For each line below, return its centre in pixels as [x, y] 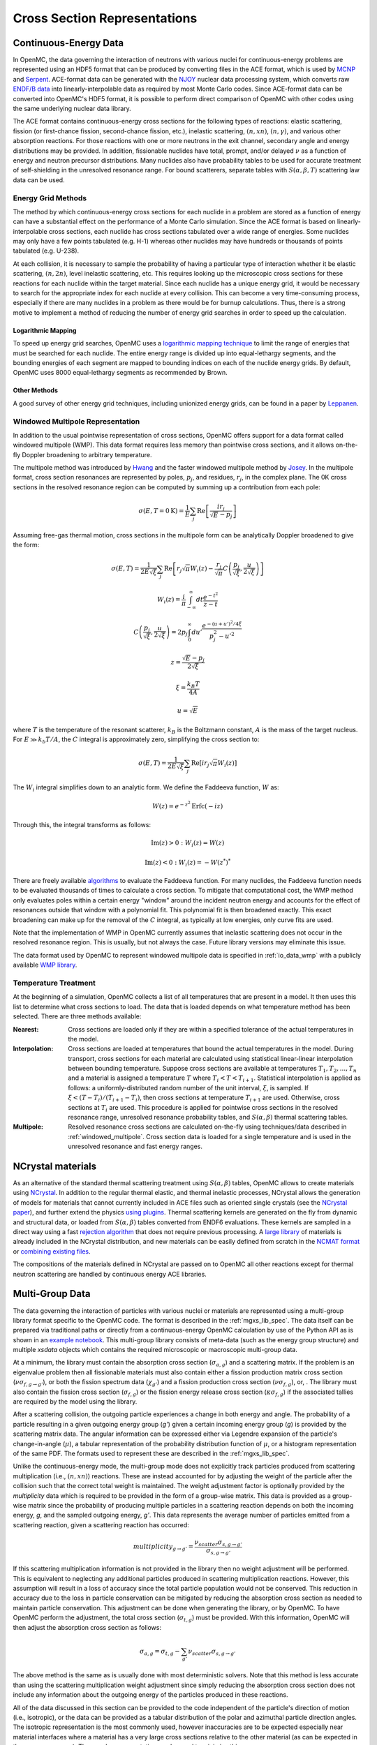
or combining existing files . [52, 1251]
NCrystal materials [55, 1166]
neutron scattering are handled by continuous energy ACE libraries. [110, 1274]
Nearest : [26, 1029]
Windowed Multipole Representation [76, 421]
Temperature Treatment [54, 983]
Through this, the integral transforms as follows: [82, 824]
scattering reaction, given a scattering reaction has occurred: [101, 1524]
